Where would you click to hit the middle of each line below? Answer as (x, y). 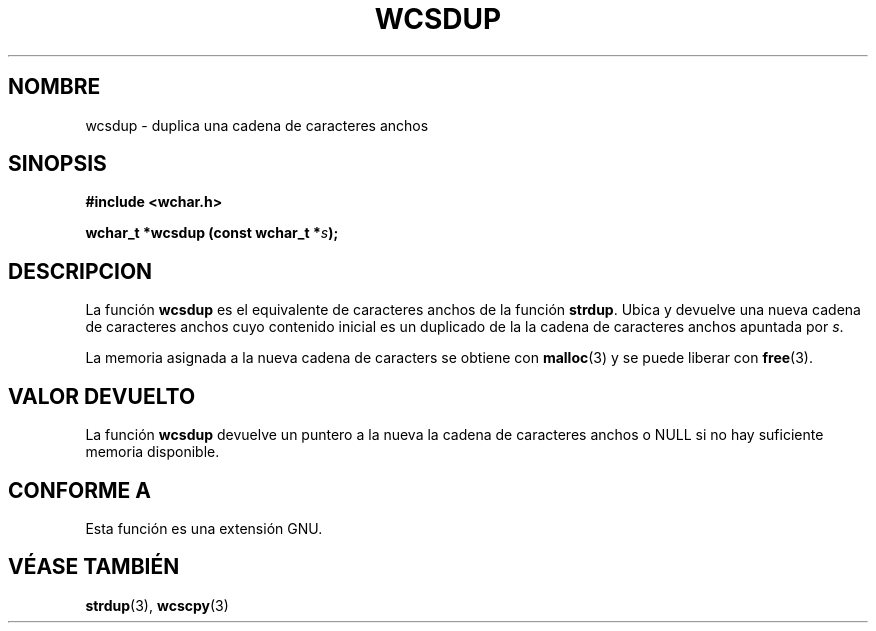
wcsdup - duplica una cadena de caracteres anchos (257, 125)
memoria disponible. (152, 452)
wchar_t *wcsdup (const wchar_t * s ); (212, 233)
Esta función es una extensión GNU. (204, 528)
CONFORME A (79, 490)
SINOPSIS (57, 164)
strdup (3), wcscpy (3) (157, 605)
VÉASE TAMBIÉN (94, 567)
